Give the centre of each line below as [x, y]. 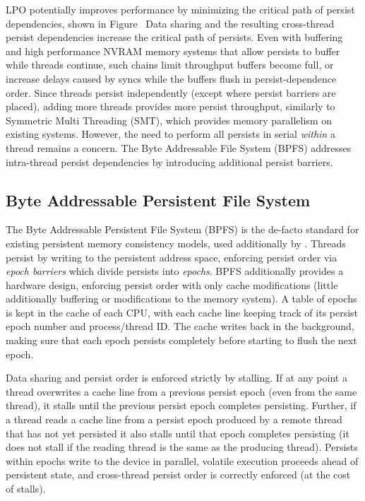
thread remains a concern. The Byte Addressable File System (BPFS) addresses [179, 147]
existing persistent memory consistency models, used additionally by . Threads [176, 243]
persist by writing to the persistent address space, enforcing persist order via [172, 257]
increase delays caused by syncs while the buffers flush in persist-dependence [171, 78]
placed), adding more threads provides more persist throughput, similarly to [170, 106]
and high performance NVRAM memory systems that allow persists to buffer [173, 51]
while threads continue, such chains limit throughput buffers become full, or [170, 65]
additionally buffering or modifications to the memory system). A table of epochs [181, 299]
